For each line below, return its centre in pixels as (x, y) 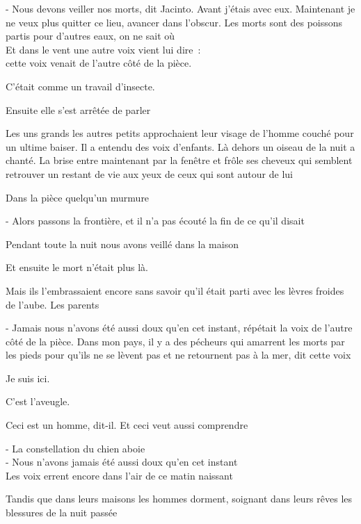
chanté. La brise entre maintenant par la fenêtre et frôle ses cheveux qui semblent (179, 160)
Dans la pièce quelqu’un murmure (78, 197)
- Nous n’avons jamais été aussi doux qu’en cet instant (122, 462)
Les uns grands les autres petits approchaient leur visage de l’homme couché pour (180, 133)
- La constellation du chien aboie (75, 448)
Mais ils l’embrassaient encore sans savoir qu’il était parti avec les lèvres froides (175, 290)
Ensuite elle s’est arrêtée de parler (78, 109)
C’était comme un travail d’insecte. (80, 86)
